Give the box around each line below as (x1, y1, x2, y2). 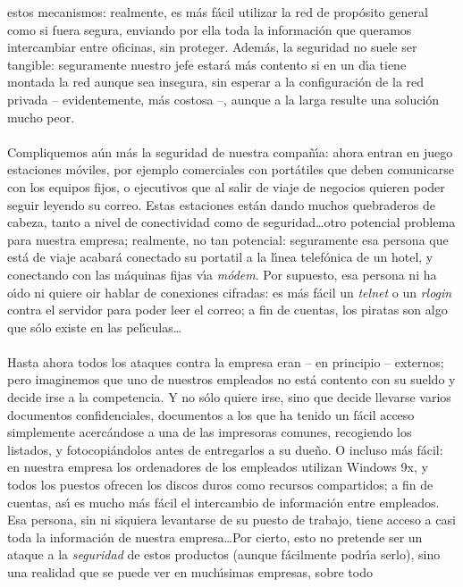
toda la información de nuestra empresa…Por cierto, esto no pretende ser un (7, 527, 423, 546)
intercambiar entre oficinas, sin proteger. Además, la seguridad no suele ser (7, 38, 417, 56)
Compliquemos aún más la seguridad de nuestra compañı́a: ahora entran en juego (7, 142, 453, 161)
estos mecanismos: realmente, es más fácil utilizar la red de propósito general (7, 3, 428, 21)
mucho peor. (7, 107, 75, 126)
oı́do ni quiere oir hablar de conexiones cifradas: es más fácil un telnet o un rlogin (7, 282, 452, 301)
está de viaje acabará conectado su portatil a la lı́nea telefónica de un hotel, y (7, 247, 434, 266)
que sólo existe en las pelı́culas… (7, 317, 182, 336)
